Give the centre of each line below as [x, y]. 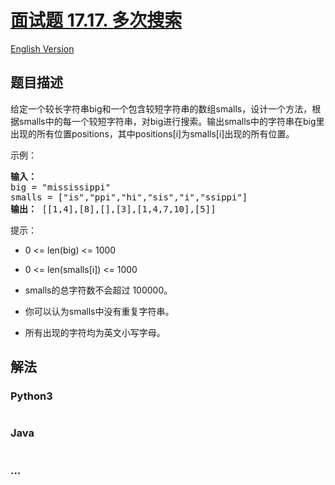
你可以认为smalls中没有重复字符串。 [99, 311]
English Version [42, 48]
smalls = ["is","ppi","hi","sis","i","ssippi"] [129, 197]
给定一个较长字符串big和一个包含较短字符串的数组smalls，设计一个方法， [161, 108]
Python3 [31, 396]
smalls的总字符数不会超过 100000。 [98, 290]
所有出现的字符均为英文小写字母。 [95, 332]
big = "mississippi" [61, 187]
